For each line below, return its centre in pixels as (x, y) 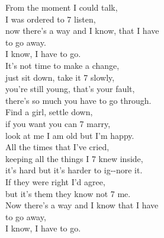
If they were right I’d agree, (55, 181)
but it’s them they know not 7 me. (68, 193)
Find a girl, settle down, (49, 112)
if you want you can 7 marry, (58, 123)
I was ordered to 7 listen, (51, 19)
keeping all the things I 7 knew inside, (74, 158)
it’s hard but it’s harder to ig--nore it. (74, 170)
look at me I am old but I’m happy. (70, 135)
